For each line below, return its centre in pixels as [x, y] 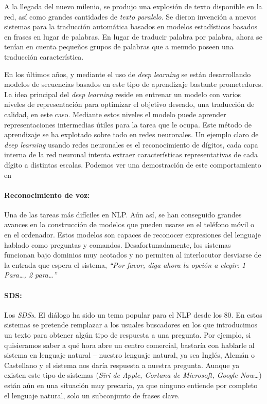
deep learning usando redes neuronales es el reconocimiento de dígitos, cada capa [131, 144]
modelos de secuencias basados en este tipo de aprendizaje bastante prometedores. [134, 84]
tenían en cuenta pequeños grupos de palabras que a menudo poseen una [119, 47]
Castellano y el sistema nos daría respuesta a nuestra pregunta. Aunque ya [122, 365]
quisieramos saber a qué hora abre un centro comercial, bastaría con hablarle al [129, 345]
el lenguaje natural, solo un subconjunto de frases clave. [92, 395]
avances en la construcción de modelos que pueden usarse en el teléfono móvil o [129, 224]
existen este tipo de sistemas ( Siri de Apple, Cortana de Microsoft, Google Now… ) [133, 375]
